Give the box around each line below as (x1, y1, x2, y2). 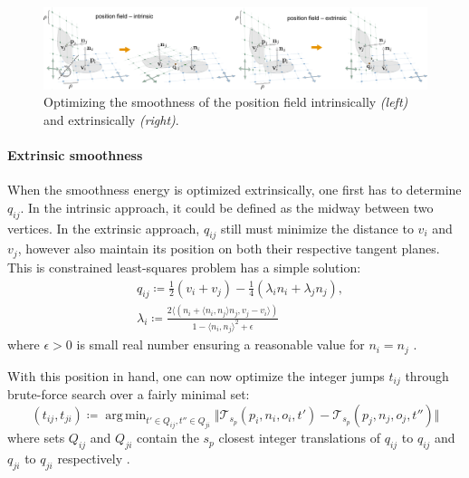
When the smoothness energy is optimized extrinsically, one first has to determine (7, 180, 462, 199)
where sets (7, 428, 65, 447)
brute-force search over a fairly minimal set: (7, 385, 250, 404)
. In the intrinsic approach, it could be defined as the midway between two (20, 197, 434, 216)
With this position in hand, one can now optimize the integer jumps (7, 366, 385, 385)
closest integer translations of (218, 428, 380, 447)
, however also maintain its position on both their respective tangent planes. (17, 239, 440, 258)
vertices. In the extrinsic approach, (7, 218, 200, 237)
